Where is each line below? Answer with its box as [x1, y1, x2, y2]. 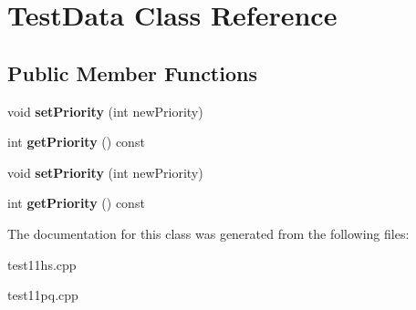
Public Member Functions [7, 58, 257, 87]
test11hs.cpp [7, 254, 77, 274]
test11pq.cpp [7, 285, 78, 305]
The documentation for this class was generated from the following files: [7, 223, 410, 243]
